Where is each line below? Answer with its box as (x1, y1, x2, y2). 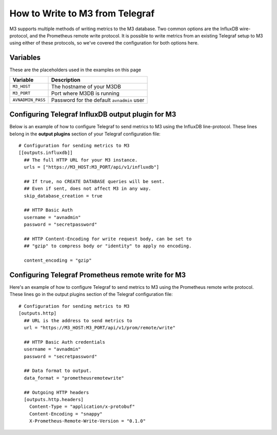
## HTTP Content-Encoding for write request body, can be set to (24, 236, 192, 242)
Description (51, 76, 81, 83)
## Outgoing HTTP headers (24, 389, 89, 395)
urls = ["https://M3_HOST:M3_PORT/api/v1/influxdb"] (24, 164, 160, 170)
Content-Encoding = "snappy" (29, 411, 103, 417)
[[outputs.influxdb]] (18, 150, 73, 156)
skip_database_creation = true (24, 193, 103, 199)
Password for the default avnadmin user (51, 96, 145, 104)
